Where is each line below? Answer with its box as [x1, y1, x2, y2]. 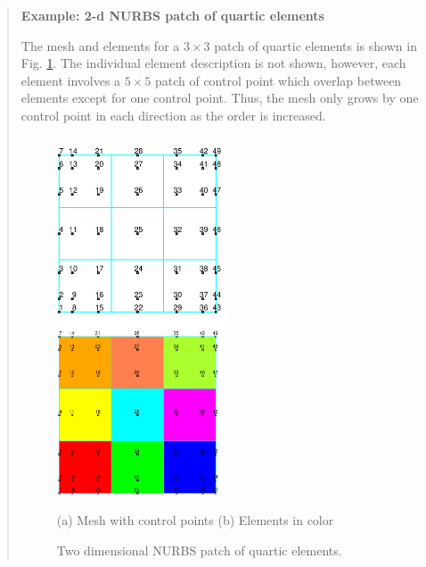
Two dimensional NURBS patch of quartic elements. [56, 541, 342, 560]
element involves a [20, 71, 121, 89]
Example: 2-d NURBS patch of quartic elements [20, 6, 324, 24]
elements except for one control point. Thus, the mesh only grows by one [20, 88, 419, 107]
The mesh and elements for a [20, 36, 180, 54]
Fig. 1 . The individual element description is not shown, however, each [20, 54, 406, 72]
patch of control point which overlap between [154, 71, 402, 89]
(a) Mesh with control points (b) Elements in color [56, 511, 334, 529]
